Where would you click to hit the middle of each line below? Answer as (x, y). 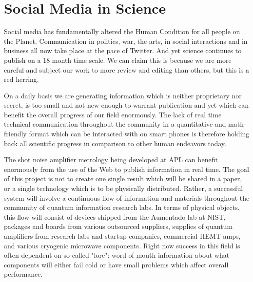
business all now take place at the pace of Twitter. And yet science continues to (123, 50)
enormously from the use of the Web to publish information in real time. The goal (126, 169)
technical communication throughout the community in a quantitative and (115, 124)
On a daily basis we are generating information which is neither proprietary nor (123, 95)
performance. (23, 274)
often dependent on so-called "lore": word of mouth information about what (117, 255)
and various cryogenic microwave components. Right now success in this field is (122, 245)
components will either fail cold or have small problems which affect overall (116, 264)
